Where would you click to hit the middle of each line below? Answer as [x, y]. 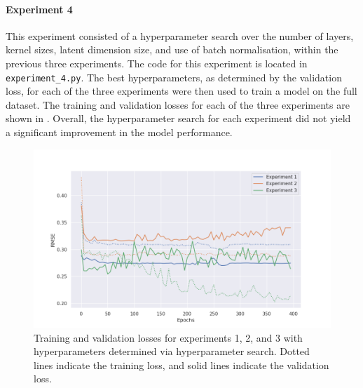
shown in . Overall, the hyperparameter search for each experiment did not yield [178, 118]
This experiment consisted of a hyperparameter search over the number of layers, [180, 35]
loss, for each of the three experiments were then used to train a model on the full [181, 91]
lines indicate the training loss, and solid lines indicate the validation [181, 364]
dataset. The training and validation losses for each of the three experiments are [178, 104]
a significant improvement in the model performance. [119, 132]
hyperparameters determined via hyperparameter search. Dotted [172, 351]
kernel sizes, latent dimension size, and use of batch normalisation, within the [172, 49]
